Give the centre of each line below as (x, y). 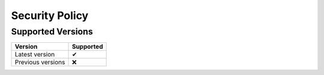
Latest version (35, 55)
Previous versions (40, 62)
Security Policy (50, 15)
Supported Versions (52, 32)
